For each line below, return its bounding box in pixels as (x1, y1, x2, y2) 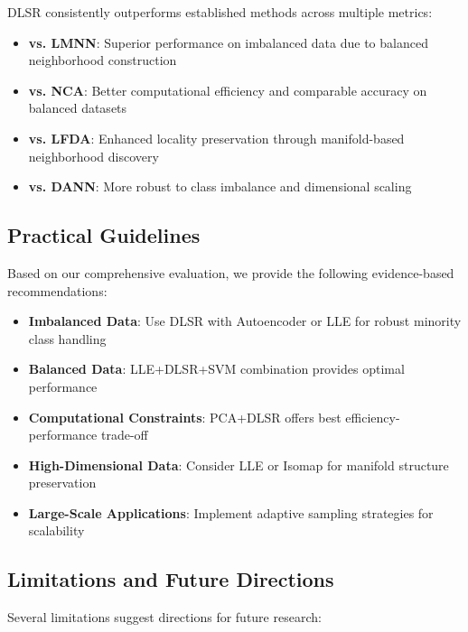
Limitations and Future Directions (7, 565, 334, 593)
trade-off (100, 425, 148, 444)
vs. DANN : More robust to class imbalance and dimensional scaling (28, 177, 412, 196)
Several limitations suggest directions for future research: (7, 608, 322, 627)
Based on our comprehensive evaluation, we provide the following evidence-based (7, 263, 454, 282)
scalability (28, 521, 85, 540)
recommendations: (7, 281, 108, 300)
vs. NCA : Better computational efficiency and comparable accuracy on (28, 80, 427, 99)
